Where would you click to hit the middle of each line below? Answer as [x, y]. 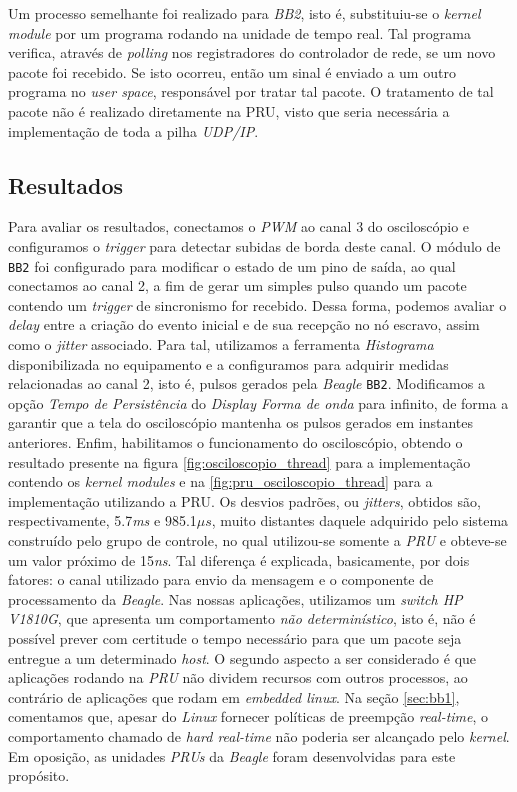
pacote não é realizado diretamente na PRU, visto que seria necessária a [229, 110]
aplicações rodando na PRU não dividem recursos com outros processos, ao [238, 677]
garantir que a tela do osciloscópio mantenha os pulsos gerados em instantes [241, 422]
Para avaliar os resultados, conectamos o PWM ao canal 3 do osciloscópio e [239, 226]
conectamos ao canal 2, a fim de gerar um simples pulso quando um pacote [237, 285]
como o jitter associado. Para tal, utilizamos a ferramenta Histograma [221, 343]
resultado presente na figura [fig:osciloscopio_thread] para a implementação [239, 461]
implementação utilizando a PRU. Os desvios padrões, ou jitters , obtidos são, [244, 500]
